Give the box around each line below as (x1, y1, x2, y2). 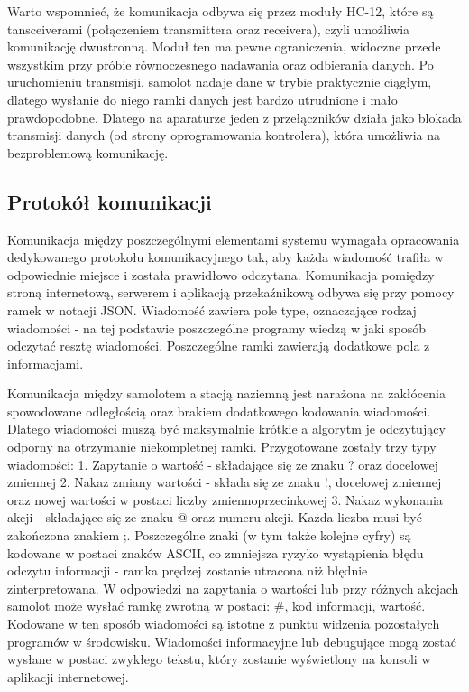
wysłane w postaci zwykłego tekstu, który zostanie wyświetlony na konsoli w (7, 650, 431, 669)
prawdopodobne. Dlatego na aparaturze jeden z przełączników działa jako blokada (7, 108, 462, 126)
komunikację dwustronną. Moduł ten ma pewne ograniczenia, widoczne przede (7, 37, 441, 56)
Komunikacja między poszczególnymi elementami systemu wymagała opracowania (7, 229, 460, 248)
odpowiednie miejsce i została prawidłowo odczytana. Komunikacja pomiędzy (7, 265, 435, 284)
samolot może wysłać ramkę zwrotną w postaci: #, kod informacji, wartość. (7, 596, 426, 615)
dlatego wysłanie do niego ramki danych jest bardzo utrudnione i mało (7, 89, 398, 108)
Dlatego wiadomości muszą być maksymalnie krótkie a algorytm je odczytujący (7, 419, 446, 438)
